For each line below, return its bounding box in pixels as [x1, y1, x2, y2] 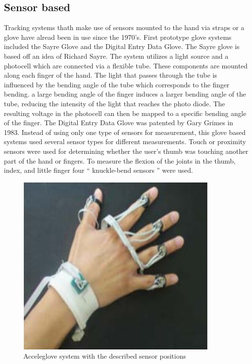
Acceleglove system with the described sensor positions [23, 351, 186, 361]
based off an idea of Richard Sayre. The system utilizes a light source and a [4, 50, 229, 61]
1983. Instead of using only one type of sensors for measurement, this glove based [4, 127, 246, 137]
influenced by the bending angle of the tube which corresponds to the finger [4, 79, 230, 89]
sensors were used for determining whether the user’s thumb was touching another [4, 146, 249, 156]
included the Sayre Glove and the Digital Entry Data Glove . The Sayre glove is [4, 41, 240, 51]
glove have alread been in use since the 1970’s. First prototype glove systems [4, 32, 232, 42]
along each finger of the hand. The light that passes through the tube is [4, 70, 218, 80]
